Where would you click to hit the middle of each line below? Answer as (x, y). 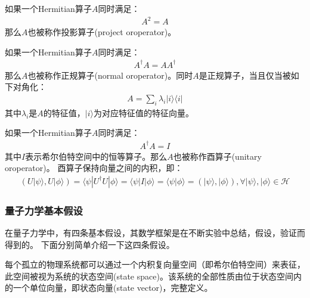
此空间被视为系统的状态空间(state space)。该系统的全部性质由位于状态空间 (149, 276)
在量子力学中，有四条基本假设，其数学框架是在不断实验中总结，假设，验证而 (155, 233)
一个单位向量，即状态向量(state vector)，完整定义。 (113, 288)
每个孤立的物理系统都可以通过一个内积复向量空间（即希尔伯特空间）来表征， (155, 264)
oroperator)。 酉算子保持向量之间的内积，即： (94, 168)
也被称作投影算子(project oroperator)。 (102, 32)
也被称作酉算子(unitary (217, 156)
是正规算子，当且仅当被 (245, 75)
